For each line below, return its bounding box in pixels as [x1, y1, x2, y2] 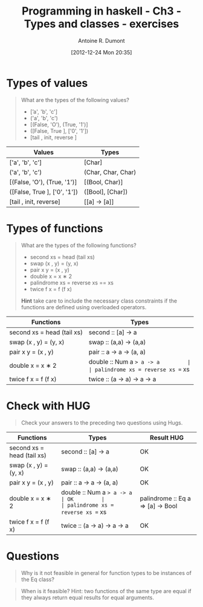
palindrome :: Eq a [140, 494, 192, 503]
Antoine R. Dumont [78, 37, 125, 44]
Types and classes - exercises [24, 17, 179, 31]
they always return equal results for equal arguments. [21, 594, 155, 601]
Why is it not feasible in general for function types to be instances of [21, 569, 192, 576]
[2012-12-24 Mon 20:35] [71, 48, 132, 56]
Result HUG [150, 433, 184, 442]
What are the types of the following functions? [21, 242, 137, 249]
